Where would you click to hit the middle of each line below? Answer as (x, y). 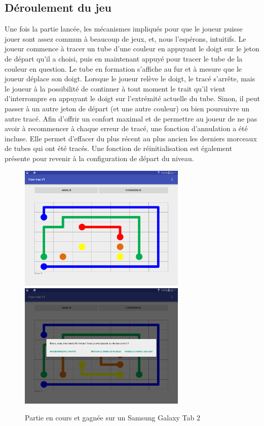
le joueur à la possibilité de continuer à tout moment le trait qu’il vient (115, 88)
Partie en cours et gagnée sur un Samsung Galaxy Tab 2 (112, 418)
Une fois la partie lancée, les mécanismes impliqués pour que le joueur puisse (124, 29)
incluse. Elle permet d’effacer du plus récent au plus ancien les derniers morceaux (131, 138)
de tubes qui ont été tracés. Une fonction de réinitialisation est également (119, 148)
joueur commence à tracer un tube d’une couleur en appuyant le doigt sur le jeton (132, 49)
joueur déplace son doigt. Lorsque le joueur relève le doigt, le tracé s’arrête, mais (130, 79)
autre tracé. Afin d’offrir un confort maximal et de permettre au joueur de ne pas (131, 118)
